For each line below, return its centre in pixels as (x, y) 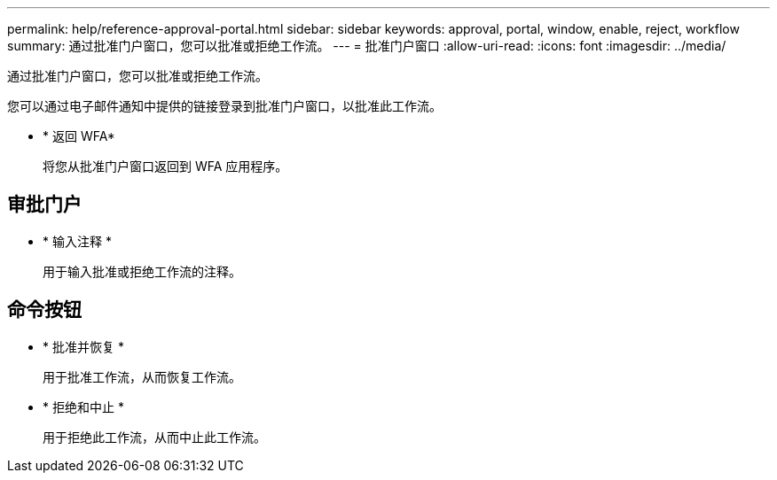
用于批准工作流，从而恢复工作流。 (142, 376)
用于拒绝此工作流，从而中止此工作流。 (154, 437)
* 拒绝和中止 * (83, 406)
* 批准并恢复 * (83, 346)
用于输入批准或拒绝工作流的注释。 (142, 271)
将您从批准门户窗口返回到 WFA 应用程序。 (165, 166)
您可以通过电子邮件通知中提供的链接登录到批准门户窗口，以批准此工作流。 (224, 106)
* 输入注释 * (77, 241)
